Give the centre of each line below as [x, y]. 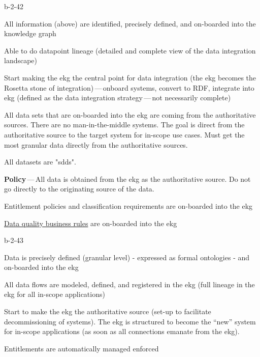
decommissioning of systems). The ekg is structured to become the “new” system [130, 321]
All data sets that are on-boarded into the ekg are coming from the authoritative [130, 114]
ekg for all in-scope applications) [55, 294]
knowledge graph [30, 33]
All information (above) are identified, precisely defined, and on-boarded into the [130, 23]
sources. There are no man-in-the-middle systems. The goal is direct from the [124, 125]
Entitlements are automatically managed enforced [82, 348]
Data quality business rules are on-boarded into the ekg [91, 223]
